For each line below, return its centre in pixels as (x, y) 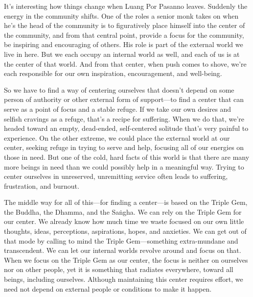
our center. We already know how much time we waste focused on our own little (124, 221)
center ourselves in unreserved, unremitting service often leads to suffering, (116, 176)
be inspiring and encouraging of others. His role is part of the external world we (124, 44)
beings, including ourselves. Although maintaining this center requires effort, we (124, 279)
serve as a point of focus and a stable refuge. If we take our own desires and (118, 109)
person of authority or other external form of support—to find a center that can (124, 99)
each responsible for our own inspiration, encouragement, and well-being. (113, 73)
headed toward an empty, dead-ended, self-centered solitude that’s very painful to (126, 128)
